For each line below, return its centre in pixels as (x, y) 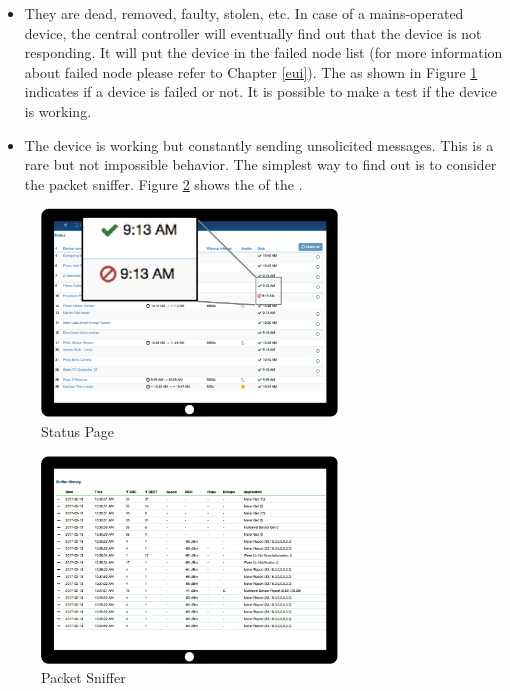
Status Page (77, 430)
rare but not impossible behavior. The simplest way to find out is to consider (260, 164)
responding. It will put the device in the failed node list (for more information (263, 52)
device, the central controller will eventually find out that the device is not (253, 32)
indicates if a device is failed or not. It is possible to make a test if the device (260, 91)
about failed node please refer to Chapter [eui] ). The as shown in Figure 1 (251, 71)
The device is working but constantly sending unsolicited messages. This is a (259, 144)
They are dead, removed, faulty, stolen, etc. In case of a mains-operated (244, 13)
